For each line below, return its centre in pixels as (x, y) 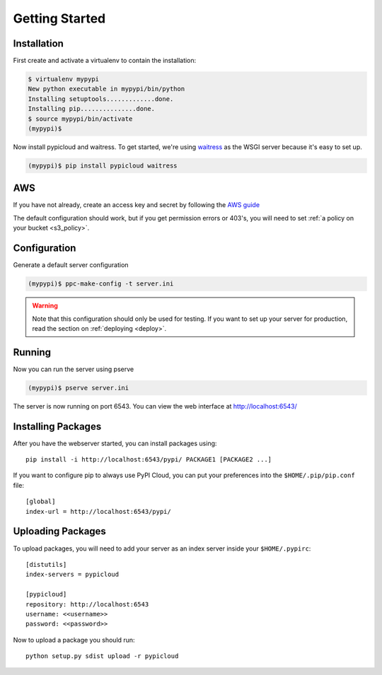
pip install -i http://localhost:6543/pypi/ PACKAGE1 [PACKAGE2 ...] (149, 460)
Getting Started (59, 18)
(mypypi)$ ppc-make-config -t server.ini (101, 284)
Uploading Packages (59, 531)
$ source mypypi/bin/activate (80, 119)
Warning (45, 306)
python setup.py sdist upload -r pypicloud (102, 656)
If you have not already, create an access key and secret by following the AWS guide (137, 205)
